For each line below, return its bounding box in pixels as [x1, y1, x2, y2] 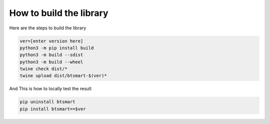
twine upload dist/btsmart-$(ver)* [19, 73, 107, 79]
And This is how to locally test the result [9, 86, 92, 92]
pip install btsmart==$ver [19, 106, 86, 112]
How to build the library [9, 7, 108, 18]
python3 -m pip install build [19, 45, 94, 51]
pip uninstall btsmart [19, 99, 75, 105]
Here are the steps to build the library [9, 25, 86, 31]
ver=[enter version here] [19, 38, 83, 44]
